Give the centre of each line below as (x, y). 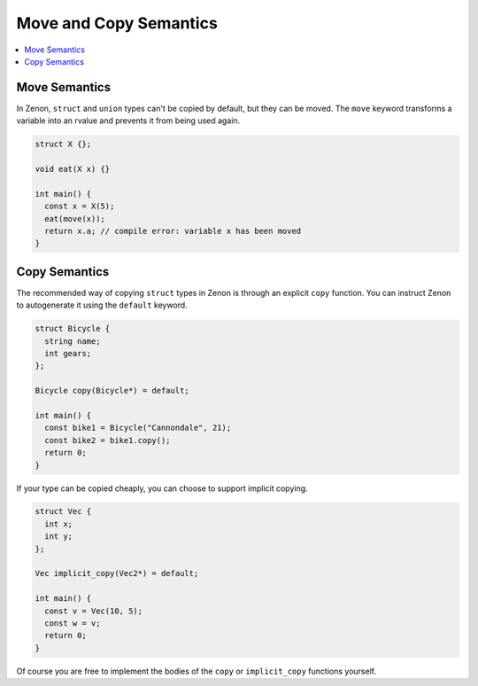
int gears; (68, 353)
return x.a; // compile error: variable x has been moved (173, 231)
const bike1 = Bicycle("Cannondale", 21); (138, 428)
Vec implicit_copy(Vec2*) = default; (117, 573)
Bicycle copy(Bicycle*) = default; (112, 391)
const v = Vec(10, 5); (94, 611)
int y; (59, 537)
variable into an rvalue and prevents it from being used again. (128, 121)
